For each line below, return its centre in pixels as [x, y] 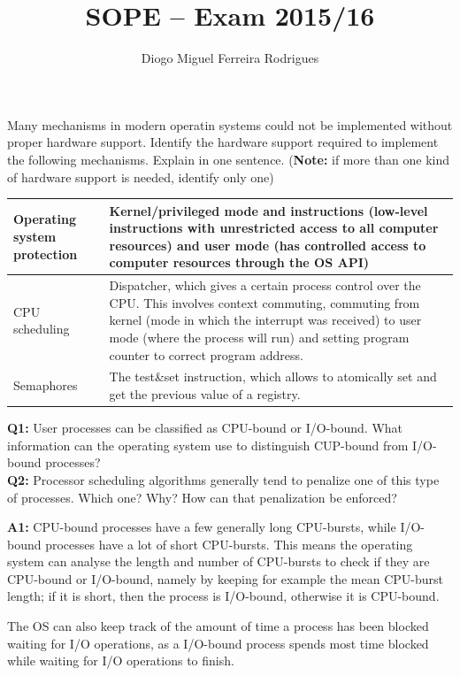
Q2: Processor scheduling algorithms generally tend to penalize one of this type [223, 479]
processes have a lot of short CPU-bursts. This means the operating [229, 544]
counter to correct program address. [206, 354]
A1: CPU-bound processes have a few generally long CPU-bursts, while [202, 527]
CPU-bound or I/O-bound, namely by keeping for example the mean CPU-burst [225, 578]
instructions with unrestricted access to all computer [274, 228]
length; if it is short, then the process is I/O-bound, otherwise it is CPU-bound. [223, 596]
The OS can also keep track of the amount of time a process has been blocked [218, 626]
